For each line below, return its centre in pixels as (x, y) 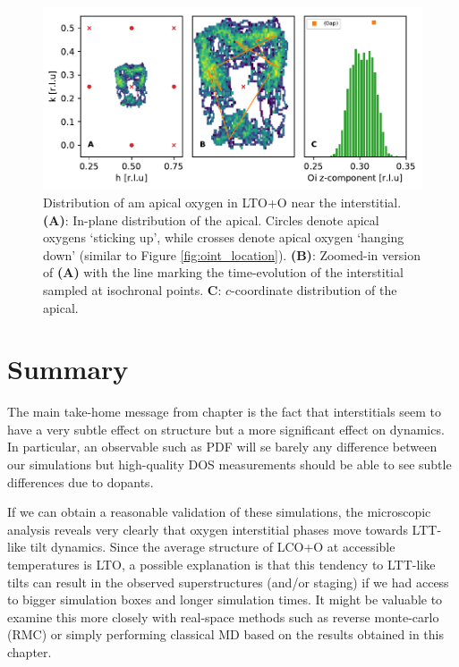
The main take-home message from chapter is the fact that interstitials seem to (225, 412)
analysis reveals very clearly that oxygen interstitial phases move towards (208, 529)
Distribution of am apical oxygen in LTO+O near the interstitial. (222, 202)
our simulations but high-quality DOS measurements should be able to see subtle (229, 464)
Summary (68, 369)
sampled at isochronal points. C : (132, 289)
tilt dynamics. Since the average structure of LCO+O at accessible (212, 547)
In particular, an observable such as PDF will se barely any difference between (222, 447)
